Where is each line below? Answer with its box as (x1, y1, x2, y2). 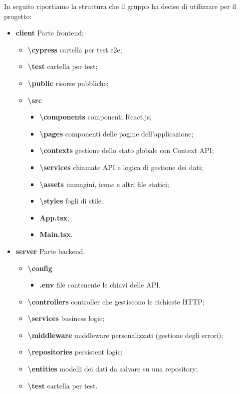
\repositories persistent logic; (27, 346, 123, 357)
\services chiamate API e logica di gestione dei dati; (39, 161, 203, 172)
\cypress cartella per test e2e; (27, 44, 122, 54)
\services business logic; (27, 313, 105, 323)
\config (27, 262, 52, 273)
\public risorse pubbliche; (27, 77, 109, 88)
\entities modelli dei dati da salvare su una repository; (27, 363, 198, 374)
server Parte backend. (15, 245, 85, 256)
